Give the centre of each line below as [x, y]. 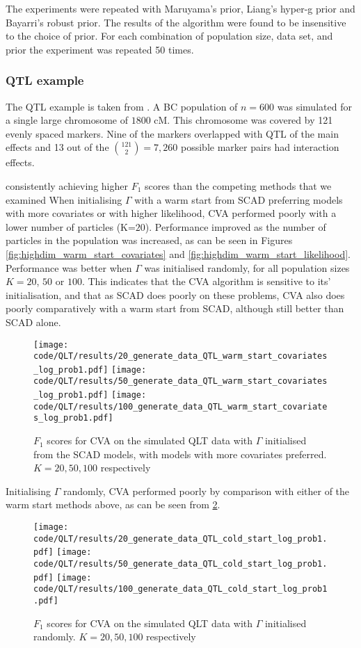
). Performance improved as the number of [235, 226]
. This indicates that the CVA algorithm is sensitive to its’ [206, 281]
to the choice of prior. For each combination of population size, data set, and [169, 36]
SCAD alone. [33, 322]
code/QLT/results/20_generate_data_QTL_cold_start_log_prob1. [180, 538]
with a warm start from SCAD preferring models [239, 199]
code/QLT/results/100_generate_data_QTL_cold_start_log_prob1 [180, 589]
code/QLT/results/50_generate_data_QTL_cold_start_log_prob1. [180, 564]
